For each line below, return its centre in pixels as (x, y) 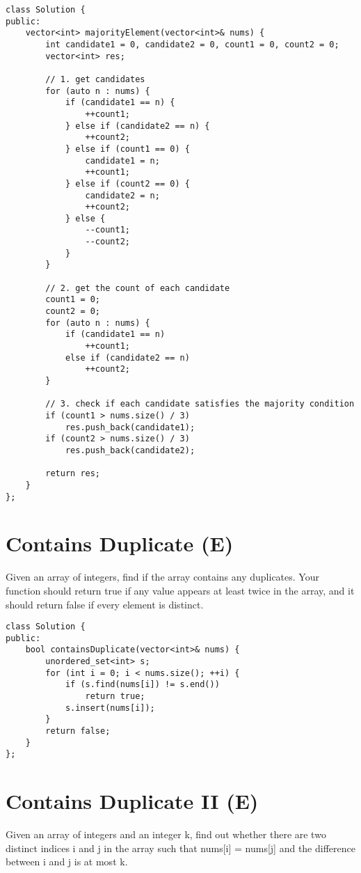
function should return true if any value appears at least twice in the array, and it (180, 590)
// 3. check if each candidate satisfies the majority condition (200, 404)
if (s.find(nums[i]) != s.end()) (142, 685)
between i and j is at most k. (67, 862)
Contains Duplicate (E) (120, 543)
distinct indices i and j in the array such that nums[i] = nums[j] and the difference (180, 848)
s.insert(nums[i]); (110, 708)
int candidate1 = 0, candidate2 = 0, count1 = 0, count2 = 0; (192, 44)
